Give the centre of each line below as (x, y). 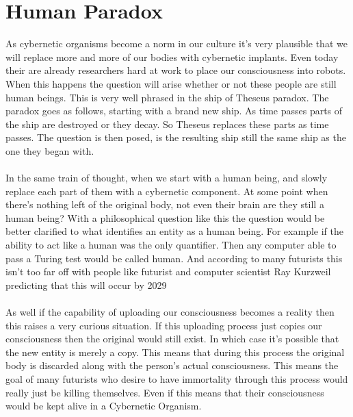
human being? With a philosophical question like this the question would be (165, 217)
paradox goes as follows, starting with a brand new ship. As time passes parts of (174, 111)
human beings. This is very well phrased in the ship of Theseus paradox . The (167, 97)
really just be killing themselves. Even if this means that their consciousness (165, 392)
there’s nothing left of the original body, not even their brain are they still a (165, 204)
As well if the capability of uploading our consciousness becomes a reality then (170, 312)
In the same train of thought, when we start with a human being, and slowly (167, 178)
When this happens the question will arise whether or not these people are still (171, 83)
